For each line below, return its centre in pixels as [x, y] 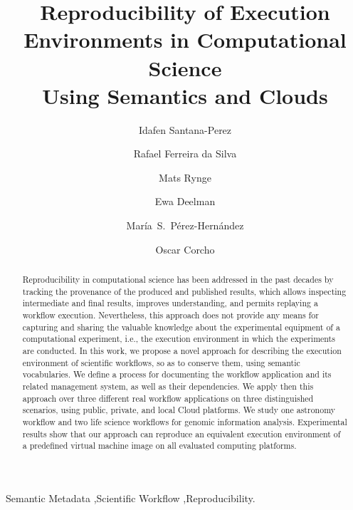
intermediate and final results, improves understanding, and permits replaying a [170, 303]
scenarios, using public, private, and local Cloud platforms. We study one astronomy [179, 410]
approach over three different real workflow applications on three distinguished [168, 398]
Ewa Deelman [185, 201]
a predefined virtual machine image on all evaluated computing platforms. [159, 446]
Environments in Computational [185, 40]
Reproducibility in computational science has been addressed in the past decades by [178, 280]
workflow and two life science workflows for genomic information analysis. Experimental [185, 421]
